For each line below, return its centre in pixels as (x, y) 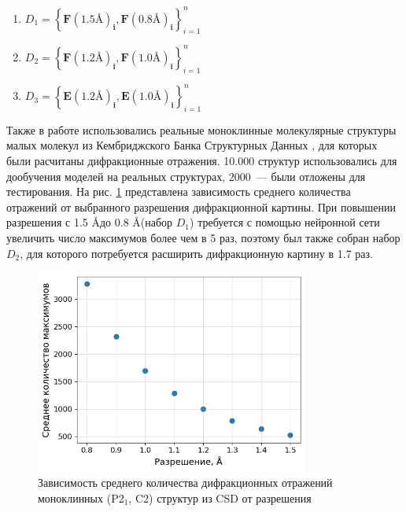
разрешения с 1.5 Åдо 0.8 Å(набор (90, 222)
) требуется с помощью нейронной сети (285, 222)
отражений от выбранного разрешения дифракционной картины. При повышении (201, 206)
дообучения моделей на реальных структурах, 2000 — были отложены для (186, 176)
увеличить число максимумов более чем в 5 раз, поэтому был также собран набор (203, 238)
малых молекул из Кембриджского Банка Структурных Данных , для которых (192, 145)
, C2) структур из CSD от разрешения (220, 497)
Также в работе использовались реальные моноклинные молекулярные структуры (201, 129)
